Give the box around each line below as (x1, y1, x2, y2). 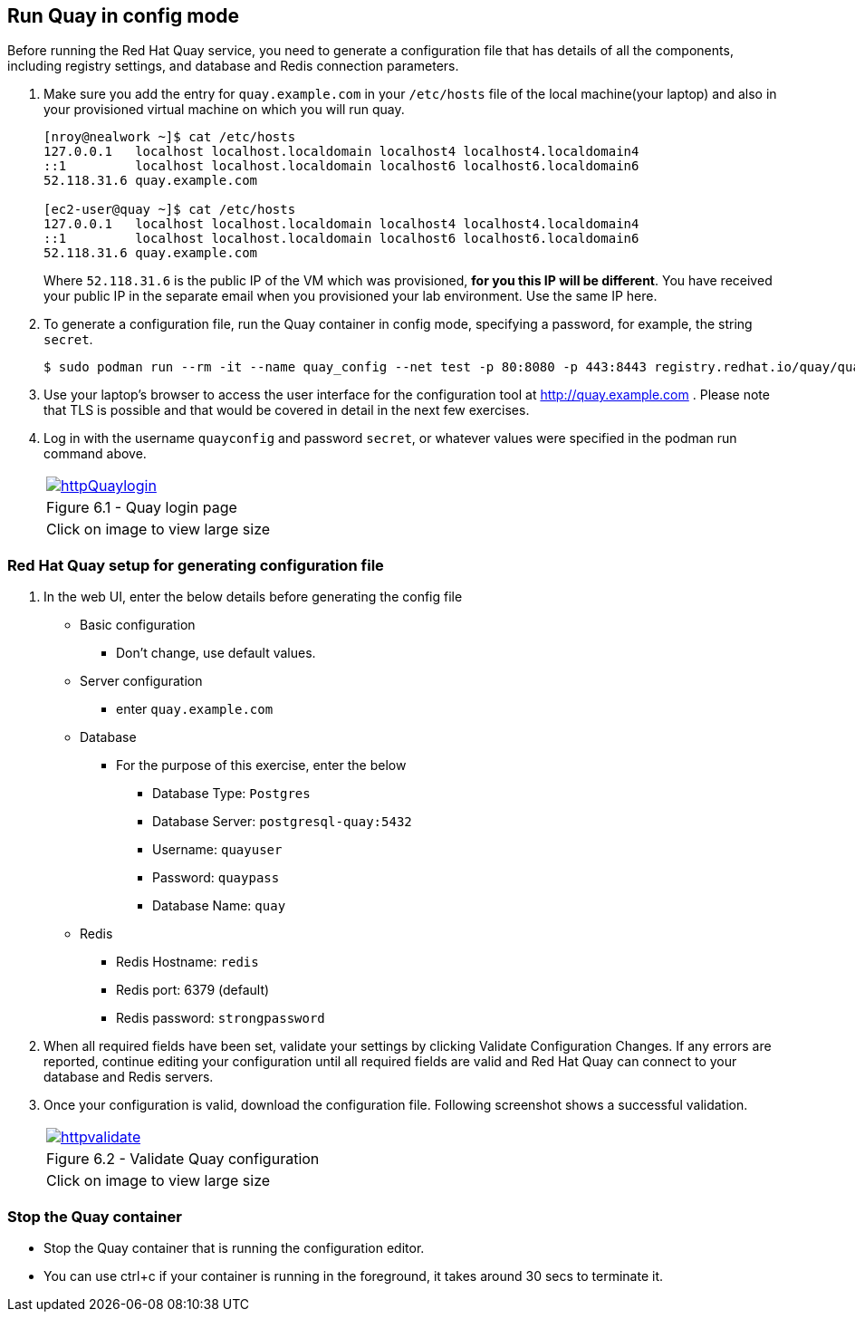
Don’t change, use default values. (116, 645, 316, 661)
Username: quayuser (152, 842, 283, 858)
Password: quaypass (152, 870, 280, 886)
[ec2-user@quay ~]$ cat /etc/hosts (43, 202, 296, 217)
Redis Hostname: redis (116, 954, 259, 970)
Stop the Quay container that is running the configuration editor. (43, 1239, 425, 1256)
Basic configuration (80, 617, 196, 633)
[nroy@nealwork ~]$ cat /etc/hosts (43, 130, 296, 145)
